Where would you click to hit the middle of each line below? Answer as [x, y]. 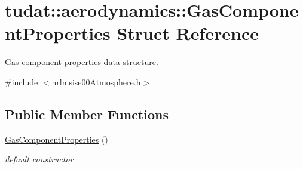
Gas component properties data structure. [82, 62]
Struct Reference [188, 33]
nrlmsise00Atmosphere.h [96, 82]
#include [22, 82]
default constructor [39, 159]
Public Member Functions [87, 114]
